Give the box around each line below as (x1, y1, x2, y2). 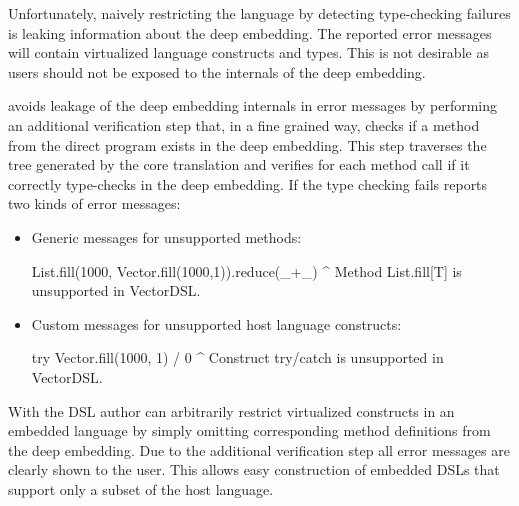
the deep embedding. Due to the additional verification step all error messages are (8, 439, 510, 460)
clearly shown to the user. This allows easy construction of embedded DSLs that (8, 459, 500, 480)
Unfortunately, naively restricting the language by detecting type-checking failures (8, 3, 511, 23)
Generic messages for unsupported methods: (31, 226, 302, 247)
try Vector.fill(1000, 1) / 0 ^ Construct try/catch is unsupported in (31, 347, 444, 368)
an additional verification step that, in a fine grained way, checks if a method (8, 114, 480, 135)
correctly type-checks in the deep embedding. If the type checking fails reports (8, 173, 488, 194)
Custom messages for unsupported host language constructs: (31, 313, 402, 334)
